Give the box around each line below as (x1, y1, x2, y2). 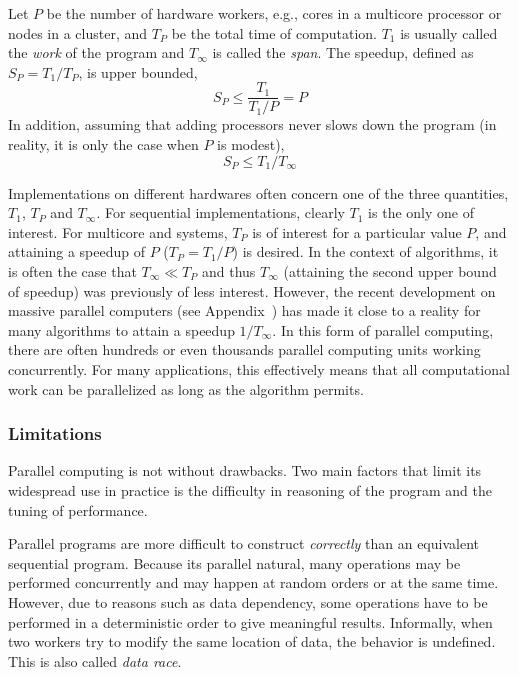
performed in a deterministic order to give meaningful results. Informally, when (8, 611, 493, 632)
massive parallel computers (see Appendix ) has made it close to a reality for (8, 300, 481, 321)
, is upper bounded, (78, 61, 198, 82)
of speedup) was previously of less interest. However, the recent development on (8, 280, 496, 301)
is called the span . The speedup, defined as (212, 42, 474, 63)
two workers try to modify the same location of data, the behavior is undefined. (8, 631, 496, 652)
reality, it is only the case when (8, 134, 199, 155)
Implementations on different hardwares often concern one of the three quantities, (8, 182, 509, 203)
